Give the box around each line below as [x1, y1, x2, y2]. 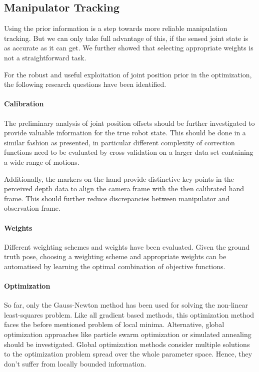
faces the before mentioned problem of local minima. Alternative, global [4, 319, 224, 330]
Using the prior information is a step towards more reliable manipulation [4, 23, 227, 33]
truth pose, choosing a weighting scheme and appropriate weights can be [4, 251, 226, 262]
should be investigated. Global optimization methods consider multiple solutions [4, 339, 250, 349]
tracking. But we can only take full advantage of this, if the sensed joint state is [4, 32, 248, 43]
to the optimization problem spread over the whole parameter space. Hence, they [4, 349, 252, 359]
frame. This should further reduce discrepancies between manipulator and [4, 193, 230, 203]
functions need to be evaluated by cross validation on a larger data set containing [4, 147, 253, 157]
